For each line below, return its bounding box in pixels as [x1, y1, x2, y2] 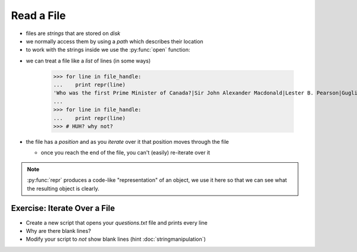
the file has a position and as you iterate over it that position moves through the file [26, 138, 229, 146]
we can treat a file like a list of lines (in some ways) [26, 57, 151, 64]
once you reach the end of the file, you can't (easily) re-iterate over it [40, 149, 211, 156]
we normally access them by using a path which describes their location [26, 37, 203, 45]
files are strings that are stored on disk [26, 30, 121, 37]
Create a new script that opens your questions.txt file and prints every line [26, 219, 208, 226]
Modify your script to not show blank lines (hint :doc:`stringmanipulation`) [26, 235, 206, 243]
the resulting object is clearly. [27, 185, 99, 192]
